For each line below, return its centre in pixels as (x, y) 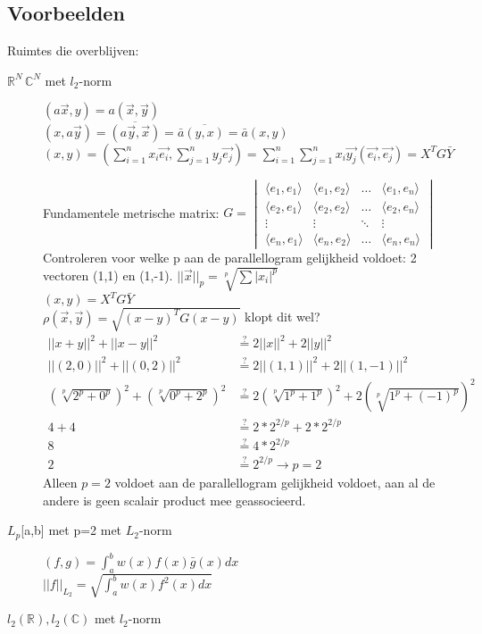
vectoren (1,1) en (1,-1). (108, 275)
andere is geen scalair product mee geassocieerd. (175, 500)
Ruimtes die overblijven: (73, 50)
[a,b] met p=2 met (71, 530)
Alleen (60, 482)
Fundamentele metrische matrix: (131, 212)
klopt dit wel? (283, 317)
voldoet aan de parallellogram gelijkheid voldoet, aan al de (275, 482)
